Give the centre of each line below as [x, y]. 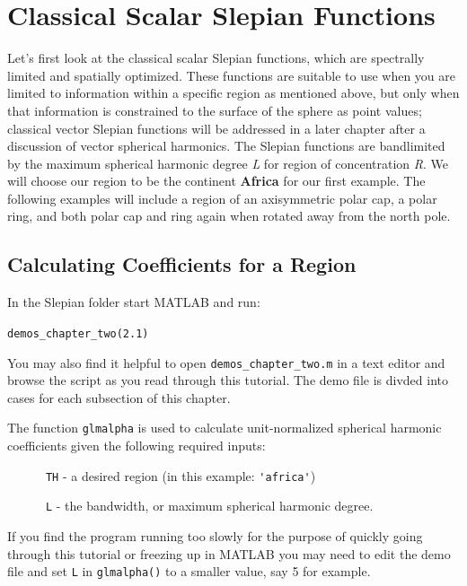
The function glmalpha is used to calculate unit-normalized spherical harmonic [225, 428]
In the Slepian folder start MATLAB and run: [134, 302]
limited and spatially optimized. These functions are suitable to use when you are [232, 75]
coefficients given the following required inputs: [137, 446]
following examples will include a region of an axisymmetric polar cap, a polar [222, 198]
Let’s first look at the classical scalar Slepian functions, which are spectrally [216, 58]
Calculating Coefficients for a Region [182, 264]
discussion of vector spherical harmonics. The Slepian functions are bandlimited [226, 146]
